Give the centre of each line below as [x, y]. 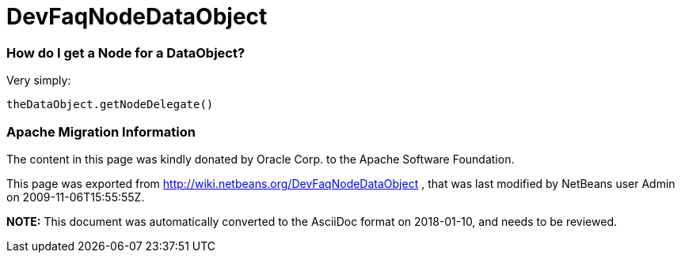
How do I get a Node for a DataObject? [126, 53]
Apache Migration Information [101, 131]
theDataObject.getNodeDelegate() [110, 105]
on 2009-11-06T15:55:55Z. [76, 197]
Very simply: [39, 81]
